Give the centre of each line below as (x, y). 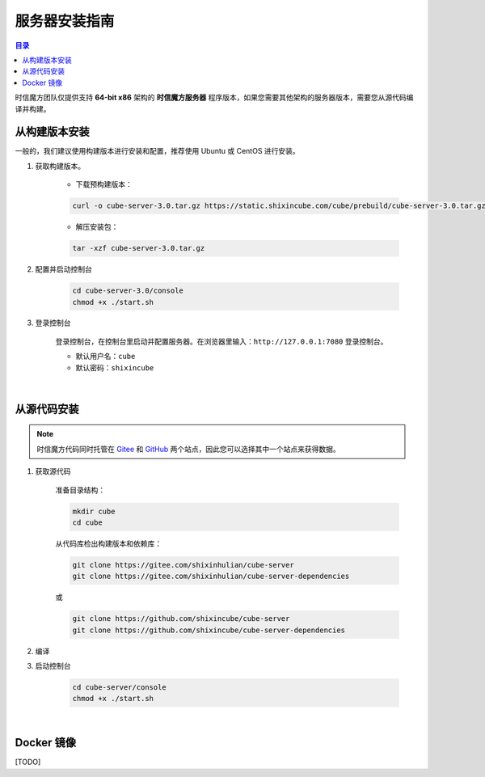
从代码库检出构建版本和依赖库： (108, 543)
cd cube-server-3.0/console (128, 291)
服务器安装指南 (65, 21)
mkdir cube (94, 511)
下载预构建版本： (104, 184)
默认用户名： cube (105, 357)
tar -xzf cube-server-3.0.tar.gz (139, 248)
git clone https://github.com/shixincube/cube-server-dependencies (209, 630)
